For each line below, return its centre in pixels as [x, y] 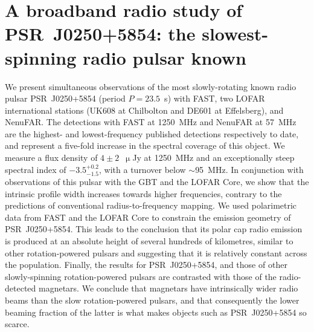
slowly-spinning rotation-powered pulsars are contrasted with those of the [141, 276]
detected [21, 288]
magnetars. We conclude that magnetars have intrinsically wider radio [168, 288]
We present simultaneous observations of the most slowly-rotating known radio [151, 86]
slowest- [235, 34]
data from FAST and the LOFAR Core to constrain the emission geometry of [148, 217]
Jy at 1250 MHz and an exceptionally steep [213, 158]
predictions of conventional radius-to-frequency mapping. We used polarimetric [151, 205]
